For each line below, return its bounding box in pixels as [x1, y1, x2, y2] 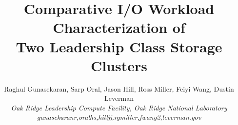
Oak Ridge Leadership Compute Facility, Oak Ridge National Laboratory [11, 102, 227, 112]
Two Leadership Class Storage [16, 36, 222, 56]
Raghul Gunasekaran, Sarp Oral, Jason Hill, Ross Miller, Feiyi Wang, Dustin [4, 83, 234, 94]
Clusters [90, 55, 148, 75]
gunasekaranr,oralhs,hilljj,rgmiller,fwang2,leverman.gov [37, 112, 201, 122]
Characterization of [53, 17, 185, 37]
